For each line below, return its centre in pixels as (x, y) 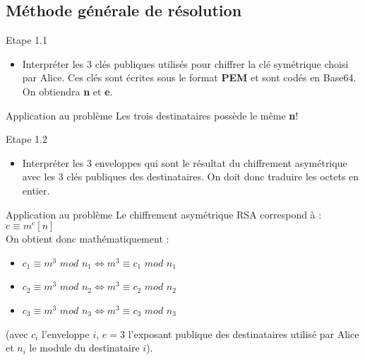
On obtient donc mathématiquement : (88, 239)
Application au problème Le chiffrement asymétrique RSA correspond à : (164, 214)
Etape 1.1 (26, 40)
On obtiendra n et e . (67, 91)
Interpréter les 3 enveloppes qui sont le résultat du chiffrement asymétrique (185, 162)
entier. (36, 190)
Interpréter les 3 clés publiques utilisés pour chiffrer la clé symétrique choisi (185, 63)
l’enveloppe (66, 333)
